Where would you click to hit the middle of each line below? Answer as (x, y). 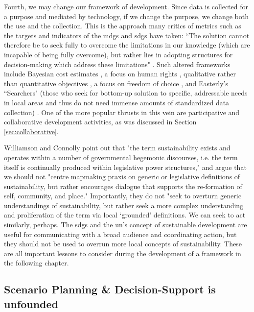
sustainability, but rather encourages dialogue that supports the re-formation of (123, 186)
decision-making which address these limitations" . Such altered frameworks (117, 64)
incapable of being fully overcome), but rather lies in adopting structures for (118, 54)
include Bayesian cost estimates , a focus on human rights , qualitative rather (120, 74)
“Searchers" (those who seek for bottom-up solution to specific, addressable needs (126, 93)
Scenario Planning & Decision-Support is (110, 289)
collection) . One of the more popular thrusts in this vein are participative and (122, 112)
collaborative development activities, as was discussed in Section (100, 122)
